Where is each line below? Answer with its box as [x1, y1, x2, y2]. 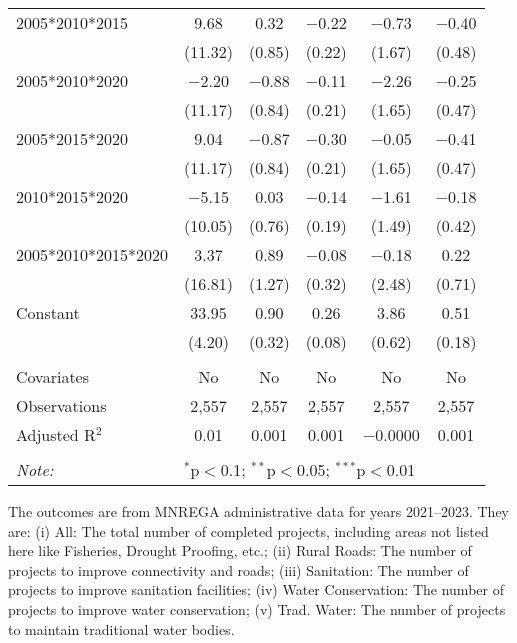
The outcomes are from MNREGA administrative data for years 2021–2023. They [8, 501, 510, 521]
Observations [16, 394, 107, 417]
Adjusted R [16, 423, 96, 446]
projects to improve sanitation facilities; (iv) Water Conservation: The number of [8, 579, 504, 600]
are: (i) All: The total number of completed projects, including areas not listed [8, 520, 489, 541]
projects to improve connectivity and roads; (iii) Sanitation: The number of [8, 559, 469, 580]
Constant [16, 301, 80, 324]
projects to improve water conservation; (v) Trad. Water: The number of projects [8, 598, 506, 619]
